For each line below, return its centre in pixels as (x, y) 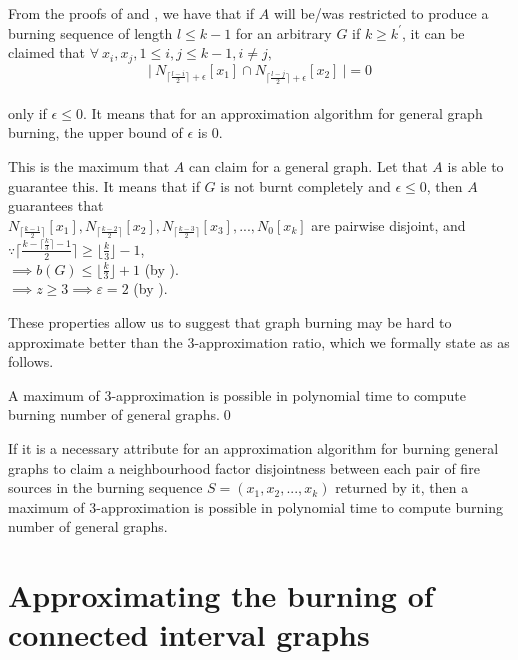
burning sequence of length (90, 32)
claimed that (46, 52)
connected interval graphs (189, 634)
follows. (31, 361)
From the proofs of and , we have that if (131, 13)
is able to (475, 166)
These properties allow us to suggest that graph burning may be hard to (230, 322)
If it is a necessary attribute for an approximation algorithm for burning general (253, 447)
